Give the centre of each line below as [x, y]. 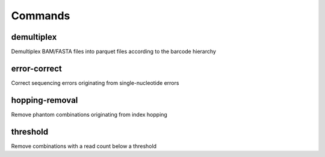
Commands [41, 16]
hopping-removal [45, 100]
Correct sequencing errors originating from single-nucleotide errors [95, 83]
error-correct [37, 68]
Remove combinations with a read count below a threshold [84, 146]
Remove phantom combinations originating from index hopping [89, 114]
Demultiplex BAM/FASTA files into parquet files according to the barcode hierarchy [114, 52]
